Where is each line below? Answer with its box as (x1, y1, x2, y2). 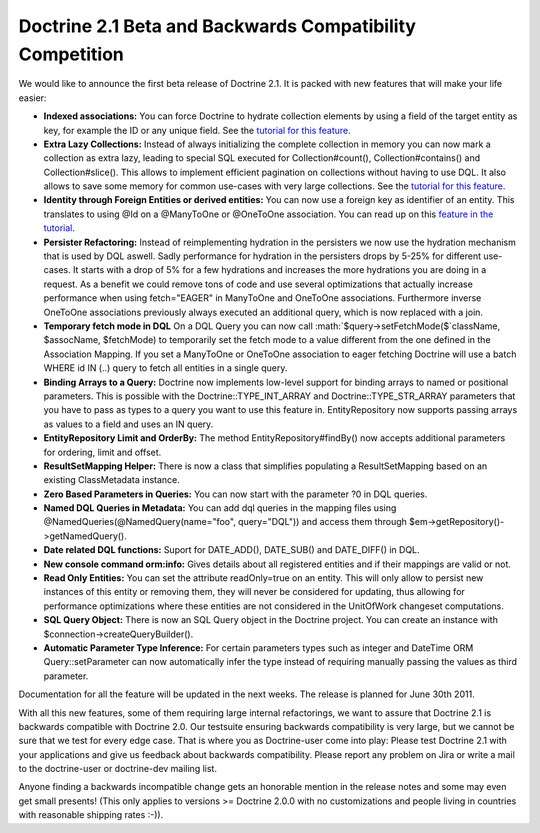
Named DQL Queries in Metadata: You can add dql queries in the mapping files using (43, 502, 397, 514)
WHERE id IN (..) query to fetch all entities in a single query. (43, 362, 288, 374)
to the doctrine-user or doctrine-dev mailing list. (18, 763, 217, 775)
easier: (18, 91, 47, 104)
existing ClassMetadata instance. (43, 474, 180, 486)
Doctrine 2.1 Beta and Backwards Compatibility (18, 15, 417, 37)
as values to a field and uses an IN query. (43, 418, 214, 430)
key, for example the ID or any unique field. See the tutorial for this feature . (43, 124, 352, 136)
